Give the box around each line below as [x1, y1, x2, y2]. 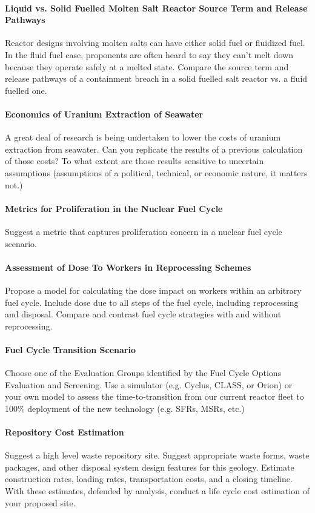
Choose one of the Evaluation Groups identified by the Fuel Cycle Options [5, 366, 282, 379]
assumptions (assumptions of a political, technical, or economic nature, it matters [5, 166, 308, 179]
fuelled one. [5, 84, 47, 96]
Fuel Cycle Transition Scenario [5, 343, 136, 356]
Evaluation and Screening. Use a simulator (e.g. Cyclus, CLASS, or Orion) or [5, 378, 293, 391]
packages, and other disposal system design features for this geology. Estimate [5, 460, 294, 473]
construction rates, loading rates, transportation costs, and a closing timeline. [5, 472, 293, 485]
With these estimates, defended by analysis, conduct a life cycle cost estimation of [5, 485, 310, 497]
